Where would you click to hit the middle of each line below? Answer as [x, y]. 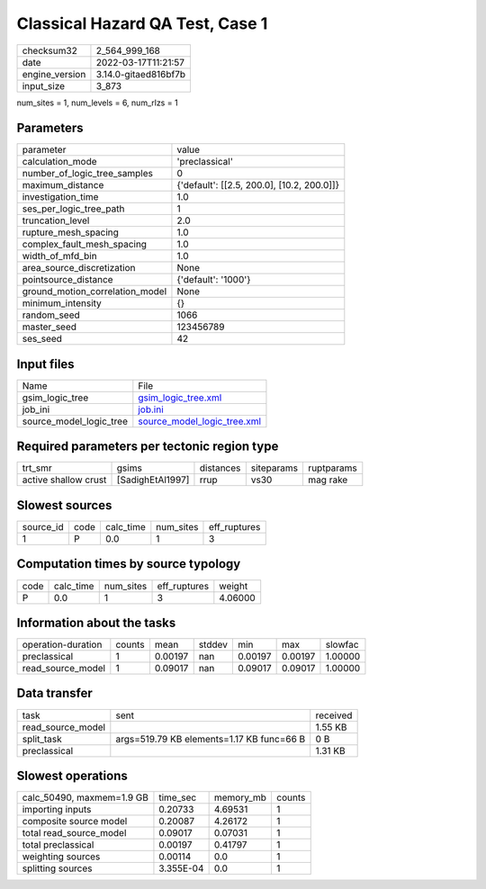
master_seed [49, 327]
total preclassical [58, 845]
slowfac [342, 645]
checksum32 [50, 50]
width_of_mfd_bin [60, 256]
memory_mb [240, 798]
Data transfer [55, 693]
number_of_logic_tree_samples [87, 174]
